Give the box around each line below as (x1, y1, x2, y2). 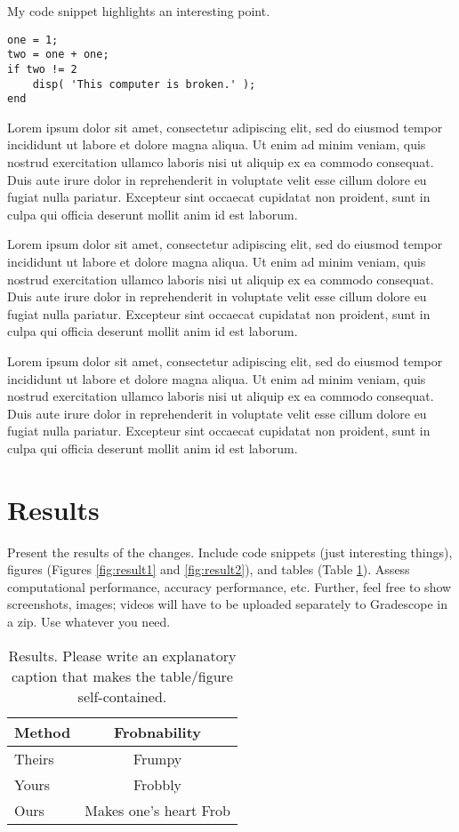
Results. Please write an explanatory (8, 644, 237, 666)
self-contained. (77, 685, 167, 707)
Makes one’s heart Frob (85, 799, 230, 820)
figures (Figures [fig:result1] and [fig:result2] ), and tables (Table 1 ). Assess (7, 560, 410, 579)
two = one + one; (7, 48, 109, 61)
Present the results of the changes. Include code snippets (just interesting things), (7, 542, 453, 561)
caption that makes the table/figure (11, 665, 233, 686)
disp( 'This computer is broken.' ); (32, 77, 256, 91)
